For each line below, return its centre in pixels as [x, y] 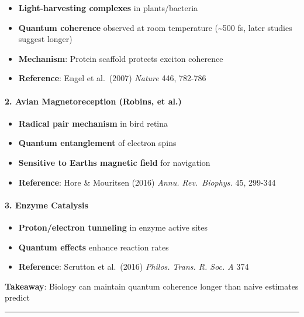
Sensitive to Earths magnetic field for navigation [114, 162]
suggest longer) [45, 39]
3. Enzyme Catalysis [46, 205]
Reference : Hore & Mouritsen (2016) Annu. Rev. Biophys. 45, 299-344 [147, 182]
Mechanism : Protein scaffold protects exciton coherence [121, 58]
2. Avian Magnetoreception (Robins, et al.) [93, 101]
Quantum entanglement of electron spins [97, 143]
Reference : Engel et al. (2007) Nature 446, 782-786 [112, 78]
